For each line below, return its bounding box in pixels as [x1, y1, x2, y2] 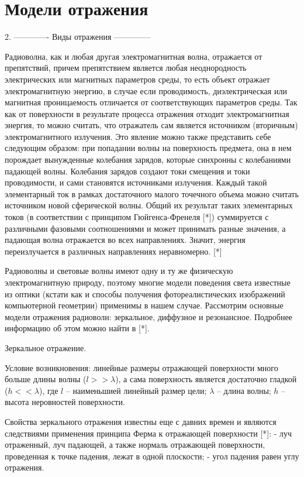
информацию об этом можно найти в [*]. [5, 322, 150, 334]
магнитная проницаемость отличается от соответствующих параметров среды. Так [5, 96, 298, 108]
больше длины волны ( [5, 373, 87, 385]
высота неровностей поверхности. [5, 396, 125, 408]
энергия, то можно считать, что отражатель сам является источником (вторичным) [5, 119, 298, 131]
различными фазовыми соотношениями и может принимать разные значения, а [5, 222, 286, 234]
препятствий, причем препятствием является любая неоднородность [5, 61, 247, 74]
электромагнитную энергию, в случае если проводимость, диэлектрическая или [5, 84, 287, 97]
